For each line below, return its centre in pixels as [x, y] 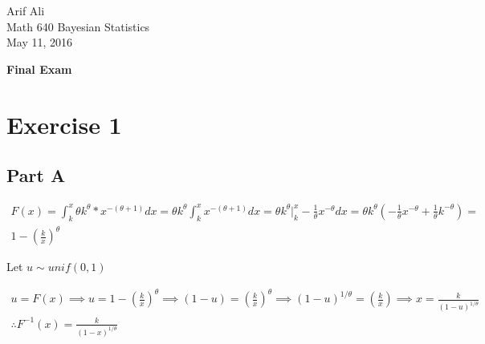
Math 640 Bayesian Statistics [78, 26]
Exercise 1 [64, 124]
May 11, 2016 [40, 42]
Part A [36, 175]
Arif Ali [26, 10]
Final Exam [39, 69]
